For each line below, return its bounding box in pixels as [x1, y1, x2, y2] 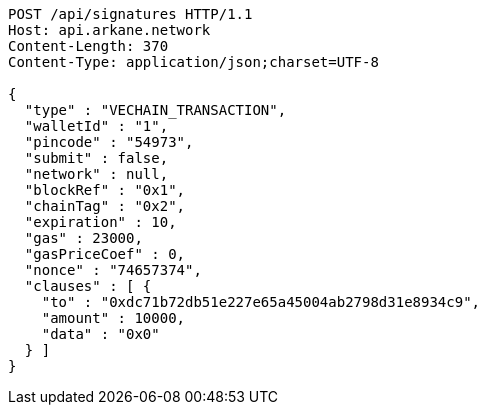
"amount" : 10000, [41, 310, 186, 326]
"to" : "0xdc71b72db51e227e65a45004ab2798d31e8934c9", [41, 294, 481, 310]
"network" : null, [24, 166, 169, 182]
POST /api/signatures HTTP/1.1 [8, 6, 253, 22]
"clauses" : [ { [24, 278, 152, 294]
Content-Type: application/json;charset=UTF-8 [8, 54, 379, 70]
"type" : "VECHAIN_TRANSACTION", [24, 102, 287, 118]
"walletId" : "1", [24, 118, 169, 134]
